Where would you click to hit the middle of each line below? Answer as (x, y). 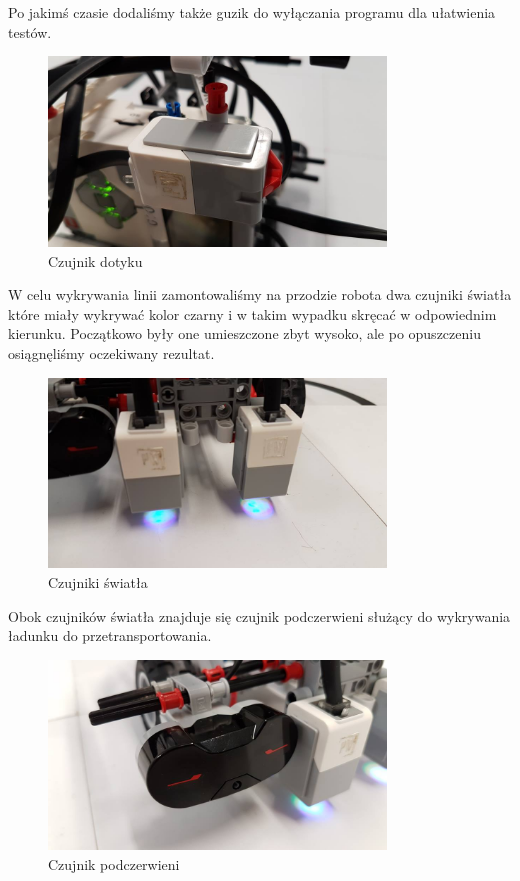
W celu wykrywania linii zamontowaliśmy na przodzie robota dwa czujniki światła (260, 294)
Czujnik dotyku (95, 260)
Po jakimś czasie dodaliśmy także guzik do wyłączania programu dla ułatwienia (252, 12)
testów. (30, 31)
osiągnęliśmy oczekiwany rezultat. (111, 352)
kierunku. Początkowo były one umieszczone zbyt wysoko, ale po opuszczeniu (244, 333)
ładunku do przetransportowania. (110, 635)
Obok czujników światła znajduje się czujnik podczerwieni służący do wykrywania (259, 615)
